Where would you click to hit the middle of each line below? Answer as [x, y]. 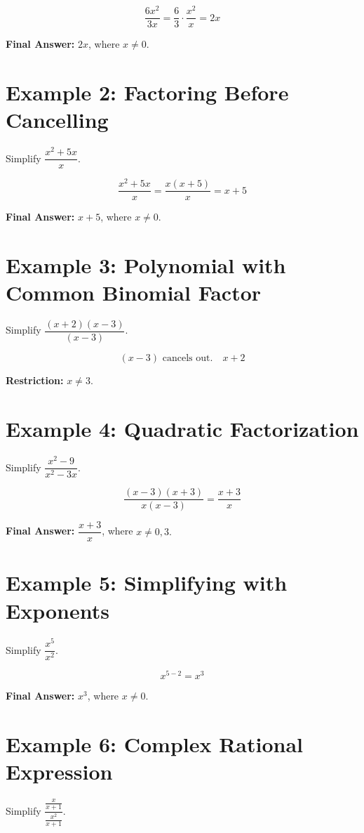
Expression [59, 771]
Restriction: [35, 380]
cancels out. [188, 359]
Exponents [58, 610]
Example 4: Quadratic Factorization [182, 429]
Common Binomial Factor [134, 293]
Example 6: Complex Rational [155, 743]
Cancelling [57, 120]
